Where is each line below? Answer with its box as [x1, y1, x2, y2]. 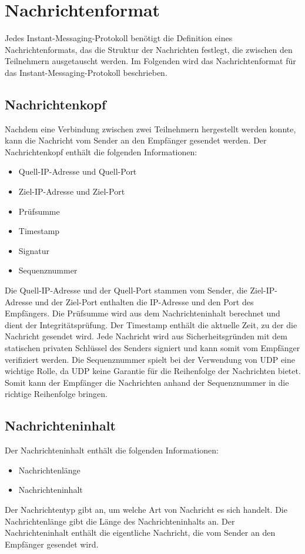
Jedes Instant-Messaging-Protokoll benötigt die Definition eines [5, 32, 233, 44]
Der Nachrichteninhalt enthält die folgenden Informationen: [5, 444, 219, 456]
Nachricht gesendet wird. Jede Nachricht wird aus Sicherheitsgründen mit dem [5, 330, 287, 342]
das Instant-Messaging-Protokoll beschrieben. [5, 66, 167, 78]
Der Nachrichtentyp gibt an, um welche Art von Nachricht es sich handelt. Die [5, 503, 287, 515]
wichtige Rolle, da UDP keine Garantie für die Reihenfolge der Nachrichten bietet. [5, 365, 301, 377]
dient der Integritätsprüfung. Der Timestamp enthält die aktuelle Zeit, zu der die [5, 318, 297, 331]
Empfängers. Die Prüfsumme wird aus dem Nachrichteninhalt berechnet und [5, 307, 280, 319]
